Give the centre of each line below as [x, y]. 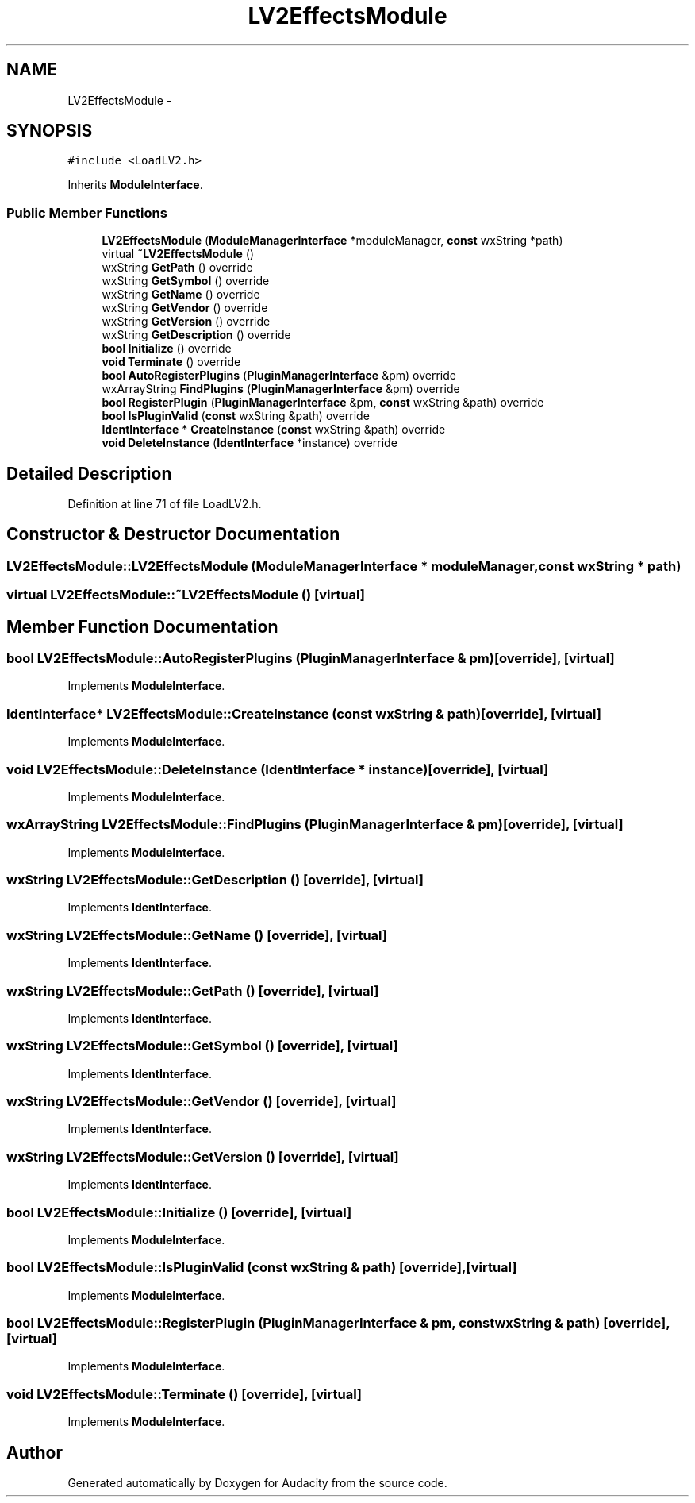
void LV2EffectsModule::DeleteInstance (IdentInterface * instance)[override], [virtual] [278, 769]
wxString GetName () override [181, 295]
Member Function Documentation [142, 626]
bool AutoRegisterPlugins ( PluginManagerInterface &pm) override [279, 376]
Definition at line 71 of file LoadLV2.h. [165, 504]
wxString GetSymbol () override [186, 281]
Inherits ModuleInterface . [135, 185]
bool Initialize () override [167, 349]
